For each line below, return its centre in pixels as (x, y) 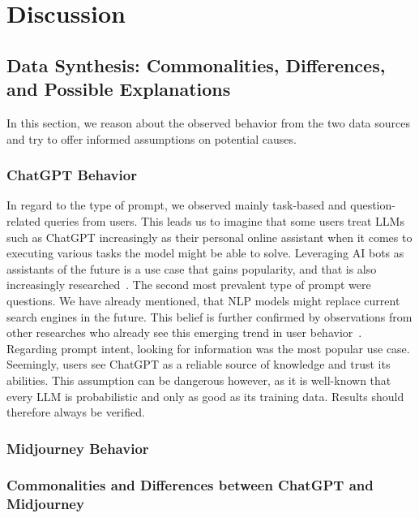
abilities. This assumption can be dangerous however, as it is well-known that (199, 380)
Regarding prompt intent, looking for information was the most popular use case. (208, 348)
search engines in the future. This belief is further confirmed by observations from (209, 316)
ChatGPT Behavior (72, 175)
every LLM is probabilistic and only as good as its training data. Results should (205, 396)
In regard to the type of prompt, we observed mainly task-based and (177, 205)
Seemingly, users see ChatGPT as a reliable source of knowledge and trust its (199, 364)
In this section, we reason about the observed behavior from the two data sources (209, 122)
